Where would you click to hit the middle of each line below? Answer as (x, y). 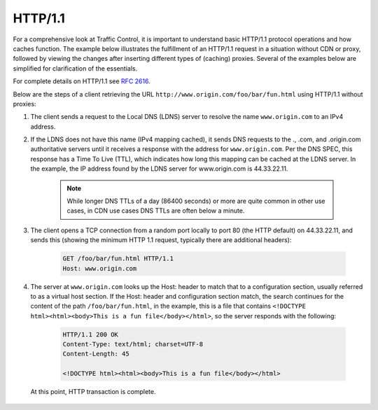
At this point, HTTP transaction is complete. (93, 392)
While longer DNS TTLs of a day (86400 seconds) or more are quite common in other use (196, 201)
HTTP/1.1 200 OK (91, 334)
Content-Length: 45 (96, 354)
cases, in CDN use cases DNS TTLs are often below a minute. (156, 211)
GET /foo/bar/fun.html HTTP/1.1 (118, 259)
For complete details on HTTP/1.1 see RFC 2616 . (82, 81)
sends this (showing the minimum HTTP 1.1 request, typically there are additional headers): (161, 240)
